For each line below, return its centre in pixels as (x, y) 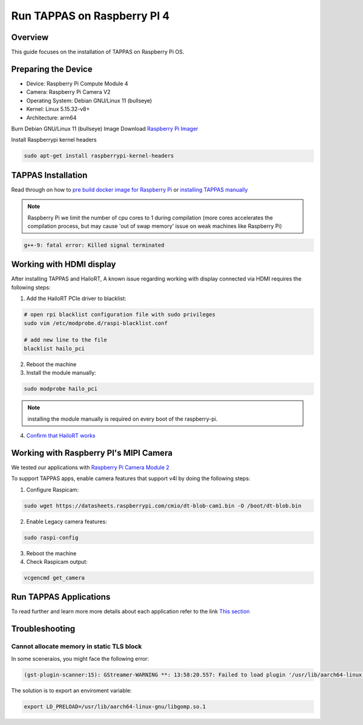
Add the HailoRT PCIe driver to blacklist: (76, 299)
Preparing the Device (52, 69)
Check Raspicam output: (57, 561)
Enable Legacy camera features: (67, 521)
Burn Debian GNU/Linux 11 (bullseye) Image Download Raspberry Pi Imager (105, 129)
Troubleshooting (43, 629)
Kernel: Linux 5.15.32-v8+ (58, 109)
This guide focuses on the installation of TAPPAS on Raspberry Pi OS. (98, 52)
